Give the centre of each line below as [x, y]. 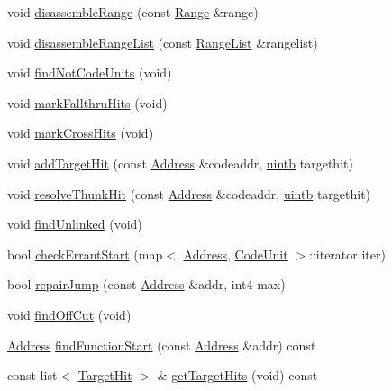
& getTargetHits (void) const [237, 375]
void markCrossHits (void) [81, 133]
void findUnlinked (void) [75, 224]
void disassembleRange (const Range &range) [133, 12]
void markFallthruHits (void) [87, 102]
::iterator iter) [347, 254]
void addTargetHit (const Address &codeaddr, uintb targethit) [180, 163]
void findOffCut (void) [69, 314]
